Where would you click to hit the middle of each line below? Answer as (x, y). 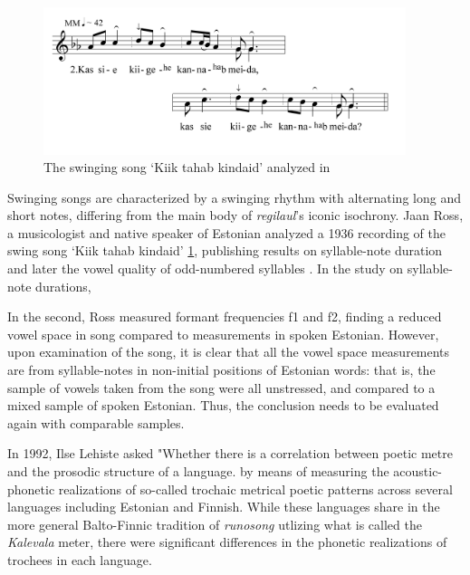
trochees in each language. (80, 559)
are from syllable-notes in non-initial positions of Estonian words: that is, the (221, 370)
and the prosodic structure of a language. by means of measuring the (198, 471)
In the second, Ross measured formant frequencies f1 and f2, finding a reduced (225, 316)
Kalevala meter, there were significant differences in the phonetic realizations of (227, 542)
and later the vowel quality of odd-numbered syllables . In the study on (206, 268)
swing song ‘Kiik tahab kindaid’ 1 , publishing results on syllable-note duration (225, 250)
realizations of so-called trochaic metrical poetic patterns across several (255, 489)
